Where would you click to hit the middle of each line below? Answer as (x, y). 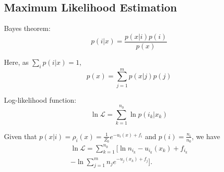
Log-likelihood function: (40, 99)
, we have (206, 136)
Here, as (16, 62)
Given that (21, 136)
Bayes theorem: (27, 28)
